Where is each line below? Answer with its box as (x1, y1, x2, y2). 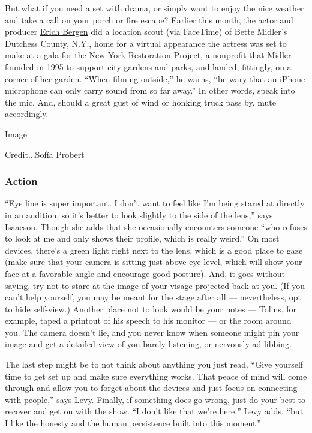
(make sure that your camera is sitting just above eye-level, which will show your (5, 255, 302, 268)
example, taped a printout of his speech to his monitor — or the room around (5, 314, 292, 327)
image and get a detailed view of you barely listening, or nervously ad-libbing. (5, 338, 292, 350)
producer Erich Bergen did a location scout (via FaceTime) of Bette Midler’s (5, 25, 287, 38)
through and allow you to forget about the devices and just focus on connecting (5, 381, 298, 394)
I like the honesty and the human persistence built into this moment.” (5, 417, 261, 429)
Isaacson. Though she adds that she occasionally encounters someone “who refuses (5, 220, 308, 233)
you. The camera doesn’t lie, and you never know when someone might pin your (5, 326, 299, 338)
